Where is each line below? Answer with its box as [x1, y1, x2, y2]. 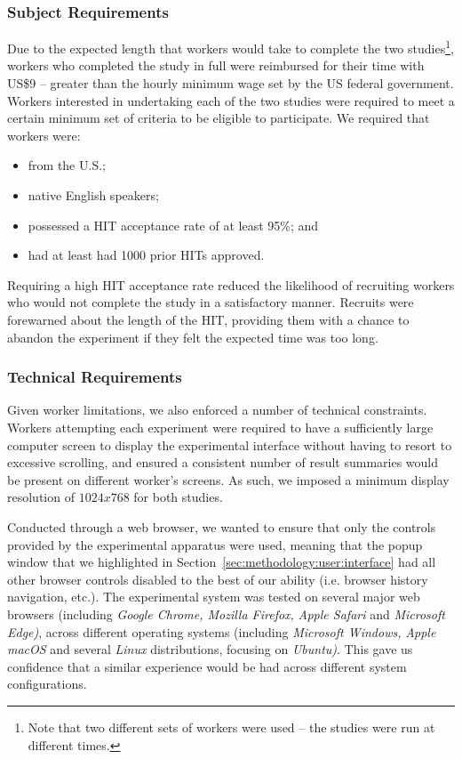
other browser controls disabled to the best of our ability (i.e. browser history [7, 569, 428, 588]
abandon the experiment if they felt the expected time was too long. [7, 327, 378, 346]
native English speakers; [28, 186, 159, 205]
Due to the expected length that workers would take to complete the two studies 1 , [7, 36, 454, 57]
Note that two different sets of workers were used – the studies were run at [28, 717, 435, 736]
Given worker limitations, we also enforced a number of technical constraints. [7, 400, 427, 419]
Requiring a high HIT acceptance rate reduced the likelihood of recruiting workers [7, 275, 455, 294]
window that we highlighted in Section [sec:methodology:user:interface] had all [7, 553, 436, 571]
